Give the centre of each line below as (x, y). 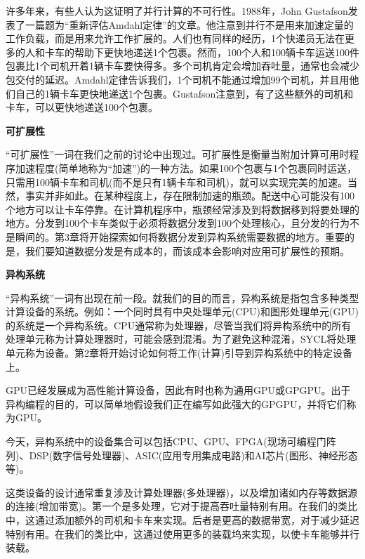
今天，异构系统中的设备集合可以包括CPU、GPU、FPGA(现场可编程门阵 (171, 441)
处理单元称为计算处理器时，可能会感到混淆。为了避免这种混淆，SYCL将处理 (181, 339)
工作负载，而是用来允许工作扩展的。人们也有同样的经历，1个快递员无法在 (175, 38)
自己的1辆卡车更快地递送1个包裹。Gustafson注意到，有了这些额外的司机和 (184, 93)
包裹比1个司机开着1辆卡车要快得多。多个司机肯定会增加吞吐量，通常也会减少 (182, 66)
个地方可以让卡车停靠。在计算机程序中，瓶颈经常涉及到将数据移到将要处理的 (182, 209)
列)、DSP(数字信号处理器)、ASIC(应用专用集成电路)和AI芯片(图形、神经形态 (182, 455)
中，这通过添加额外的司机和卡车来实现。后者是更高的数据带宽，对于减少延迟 (182, 520)
